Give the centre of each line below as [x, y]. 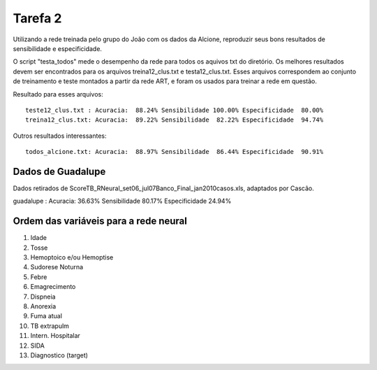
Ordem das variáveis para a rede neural [100, 221]
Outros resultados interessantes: [60, 136]
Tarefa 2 [37, 18]
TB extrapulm [50, 326]
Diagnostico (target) [59, 355]
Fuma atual [46, 316]
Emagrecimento [53, 287]
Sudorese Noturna [57, 267]
